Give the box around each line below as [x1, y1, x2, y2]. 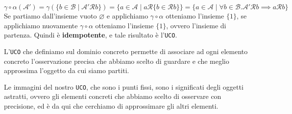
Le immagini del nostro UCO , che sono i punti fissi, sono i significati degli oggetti [4, 81, 243, 92]
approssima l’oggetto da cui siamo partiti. [4, 65, 129, 76]
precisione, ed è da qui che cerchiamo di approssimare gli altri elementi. [4, 100, 219, 111]
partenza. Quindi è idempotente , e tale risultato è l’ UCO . [4, 30, 177, 40]
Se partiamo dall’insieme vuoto [4, 11, 97, 20]
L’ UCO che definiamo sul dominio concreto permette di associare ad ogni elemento [4, 46, 248, 56]
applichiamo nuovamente [4, 20, 78, 30]
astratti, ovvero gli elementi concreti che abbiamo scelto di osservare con [4, 91, 221, 101]
